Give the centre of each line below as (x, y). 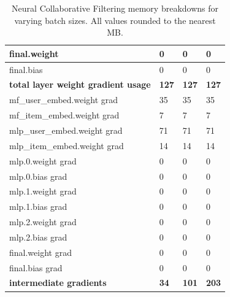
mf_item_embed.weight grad (64, 115)
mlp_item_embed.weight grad (67, 145)
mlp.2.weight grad (43, 222)
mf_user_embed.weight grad (64, 100)
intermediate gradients (58, 283)
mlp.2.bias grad (38, 237)
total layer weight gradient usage (80, 84)
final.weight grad (40, 252)
